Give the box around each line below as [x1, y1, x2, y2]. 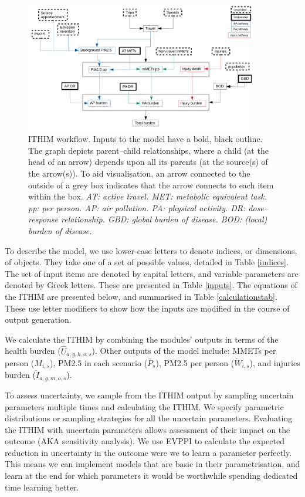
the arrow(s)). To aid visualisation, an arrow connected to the [28, 167, 250, 180]
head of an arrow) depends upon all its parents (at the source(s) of [28, 155, 268, 168]
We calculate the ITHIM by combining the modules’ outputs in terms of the [5, 333, 279, 345]
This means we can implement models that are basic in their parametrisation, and [5, 458, 300, 470]
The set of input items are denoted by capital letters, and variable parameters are [5, 267, 299, 279]
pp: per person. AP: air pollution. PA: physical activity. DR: [28, 201, 246, 214]
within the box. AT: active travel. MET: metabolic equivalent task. [28, 190, 267, 202]
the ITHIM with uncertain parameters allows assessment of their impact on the [5, 423, 290, 435]
